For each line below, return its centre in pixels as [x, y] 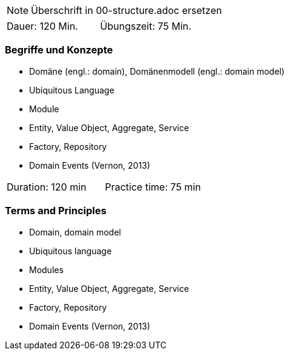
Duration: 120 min [47, 187]
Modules [46, 269]
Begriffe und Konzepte [59, 50]
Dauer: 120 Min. [42, 26]
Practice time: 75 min [153, 187]
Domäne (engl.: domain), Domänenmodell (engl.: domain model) [157, 71]
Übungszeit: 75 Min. [146, 26]
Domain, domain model [75, 232]
